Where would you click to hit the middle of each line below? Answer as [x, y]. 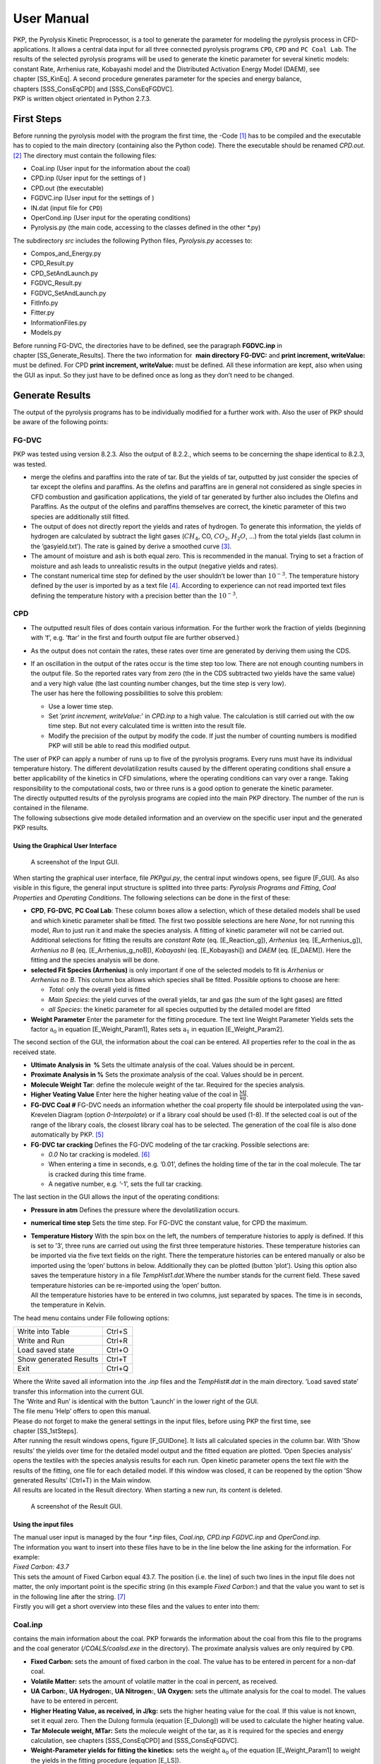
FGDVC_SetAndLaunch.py [68, 293]
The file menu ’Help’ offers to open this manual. [82, 1411]
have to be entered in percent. [75, 1701]
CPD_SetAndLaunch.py [65, 273]
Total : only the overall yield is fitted [99, 990]
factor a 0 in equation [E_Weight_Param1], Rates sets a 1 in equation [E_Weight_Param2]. [157, 1030]
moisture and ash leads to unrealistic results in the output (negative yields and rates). [155, 566]
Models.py [46, 332]
